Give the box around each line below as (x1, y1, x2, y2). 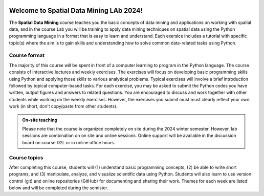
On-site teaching (22, 117, 58, 123)
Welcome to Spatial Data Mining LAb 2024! (9, 6, 143, 15)
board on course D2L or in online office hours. (22, 139, 115, 145)
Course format (9, 52, 45, 59)
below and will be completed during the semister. (9, 185, 109, 191)
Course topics (9, 154, 44, 161)
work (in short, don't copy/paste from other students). (9, 103, 118, 109)
